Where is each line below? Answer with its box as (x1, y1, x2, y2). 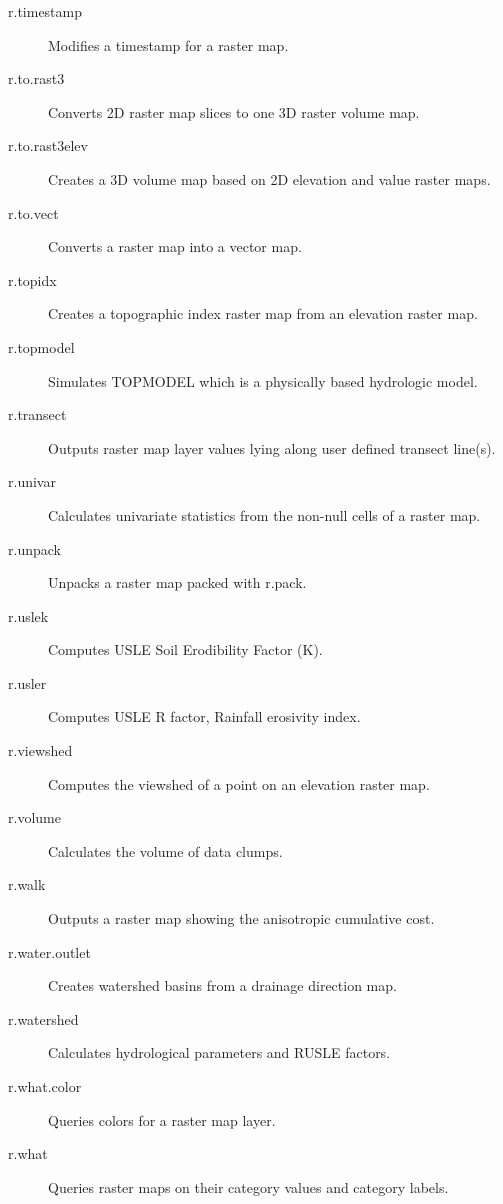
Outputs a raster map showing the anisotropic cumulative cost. (48, 908, 435, 929)
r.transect (8, 404, 67, 425)
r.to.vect (8, 202, 59, 223)
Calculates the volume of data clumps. (48, 840, 283, 861)
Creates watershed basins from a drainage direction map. (48, 975, 397, 996)
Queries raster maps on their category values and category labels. (48, 1176, 449, 1197)
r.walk (8, 874, 46, 895)
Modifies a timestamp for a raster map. (48, 34, 289, 55)
